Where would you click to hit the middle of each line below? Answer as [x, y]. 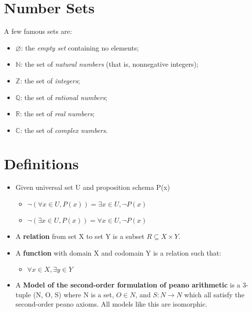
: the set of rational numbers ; [64, 97]
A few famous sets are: [38, 31]
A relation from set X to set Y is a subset [80, 236]
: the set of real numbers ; [57, 114]
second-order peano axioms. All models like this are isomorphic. [111, 304]
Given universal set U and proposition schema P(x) [93, 187]
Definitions [42, 164]
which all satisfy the [214, 294]
